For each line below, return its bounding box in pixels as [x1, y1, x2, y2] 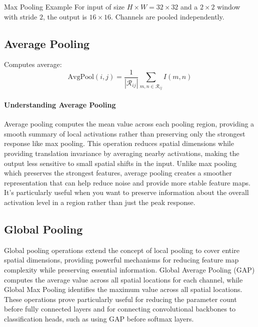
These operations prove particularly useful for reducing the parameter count [4, 293, 237, 304]
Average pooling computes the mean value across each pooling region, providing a [4, 118, 254, 129]
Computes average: [4, 59, 62, 69]
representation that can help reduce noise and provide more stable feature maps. [4, 177, 250, 187]
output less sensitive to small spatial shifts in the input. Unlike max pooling [4, 157, 237, 168]
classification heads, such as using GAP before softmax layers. [4, 313, 194, 323]
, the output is [42, 11, 87, 21]
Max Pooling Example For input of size [4, 1, 125, 11]
